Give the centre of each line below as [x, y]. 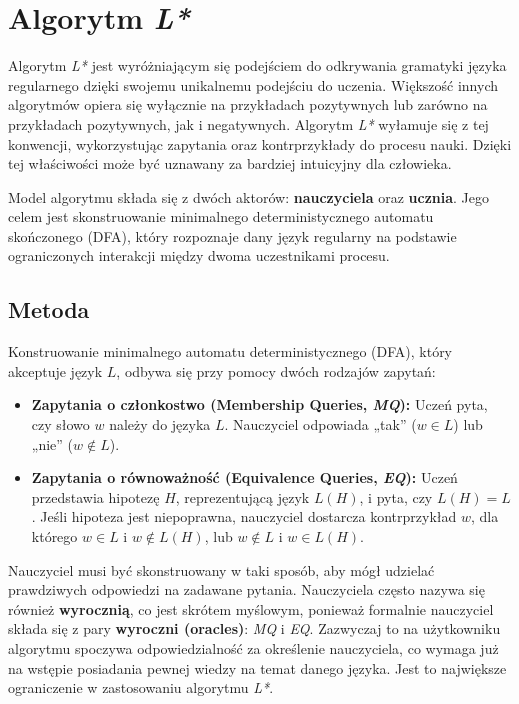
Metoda [49, 309]
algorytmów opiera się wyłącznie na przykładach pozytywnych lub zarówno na [248, 104]
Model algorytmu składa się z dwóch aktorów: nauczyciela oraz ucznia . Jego [249, 196]
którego [54, 536]
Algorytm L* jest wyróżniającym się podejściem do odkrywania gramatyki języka [257, 65]
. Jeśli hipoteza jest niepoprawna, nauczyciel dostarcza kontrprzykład [244, 516]
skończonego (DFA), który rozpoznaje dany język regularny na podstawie [232, 235]
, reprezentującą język [242, 496]
